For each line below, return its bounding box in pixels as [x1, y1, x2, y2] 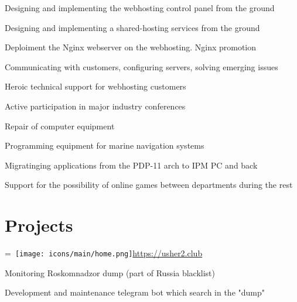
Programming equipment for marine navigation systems [5, 139, 204, 152]
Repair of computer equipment [5, 119, 115, 132]
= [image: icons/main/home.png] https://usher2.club [5, 247, 203, 259]
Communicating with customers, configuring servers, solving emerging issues [5, 60, 278, 73]
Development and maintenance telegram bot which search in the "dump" [5, 286, 265, 298]
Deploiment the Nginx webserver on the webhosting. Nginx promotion [5, 41, 257, 53]
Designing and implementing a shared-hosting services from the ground [5, 21, 260, 33]
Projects [5, 213, 73, 237]
